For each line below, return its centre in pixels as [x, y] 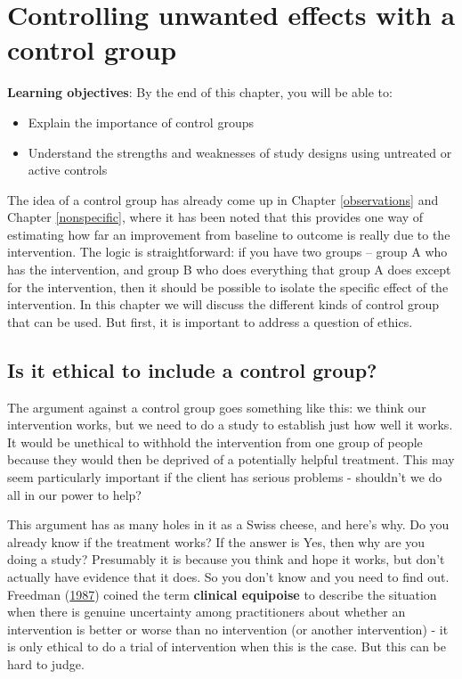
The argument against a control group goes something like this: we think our [217, 407]
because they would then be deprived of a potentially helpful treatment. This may [231, 459]
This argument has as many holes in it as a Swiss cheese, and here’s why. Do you [228, 524]
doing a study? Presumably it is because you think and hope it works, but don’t [226, 559]
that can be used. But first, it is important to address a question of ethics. [210, 321]
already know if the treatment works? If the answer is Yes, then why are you [216, 541]
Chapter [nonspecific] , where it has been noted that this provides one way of [215, 217]
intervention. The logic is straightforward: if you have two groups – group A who [227, 252]
